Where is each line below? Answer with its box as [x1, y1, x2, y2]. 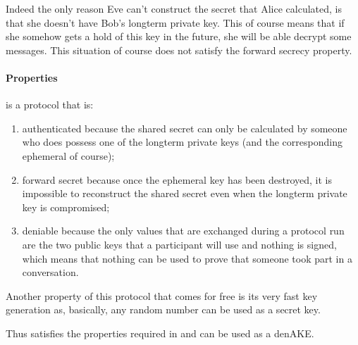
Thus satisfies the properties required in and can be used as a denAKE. [6, 325, 314, 340]
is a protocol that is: [6, 97, 94, 112]
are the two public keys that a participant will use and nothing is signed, [22, 237, 337, 251]
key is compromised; [22, 199, 110, 214]
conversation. [22, 265, 79, 280]
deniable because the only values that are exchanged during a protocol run [22, 223, 345, 238]
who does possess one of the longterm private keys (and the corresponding [22, 134, 342, 149]
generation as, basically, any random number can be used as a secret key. [6, 302, 321, 317]
